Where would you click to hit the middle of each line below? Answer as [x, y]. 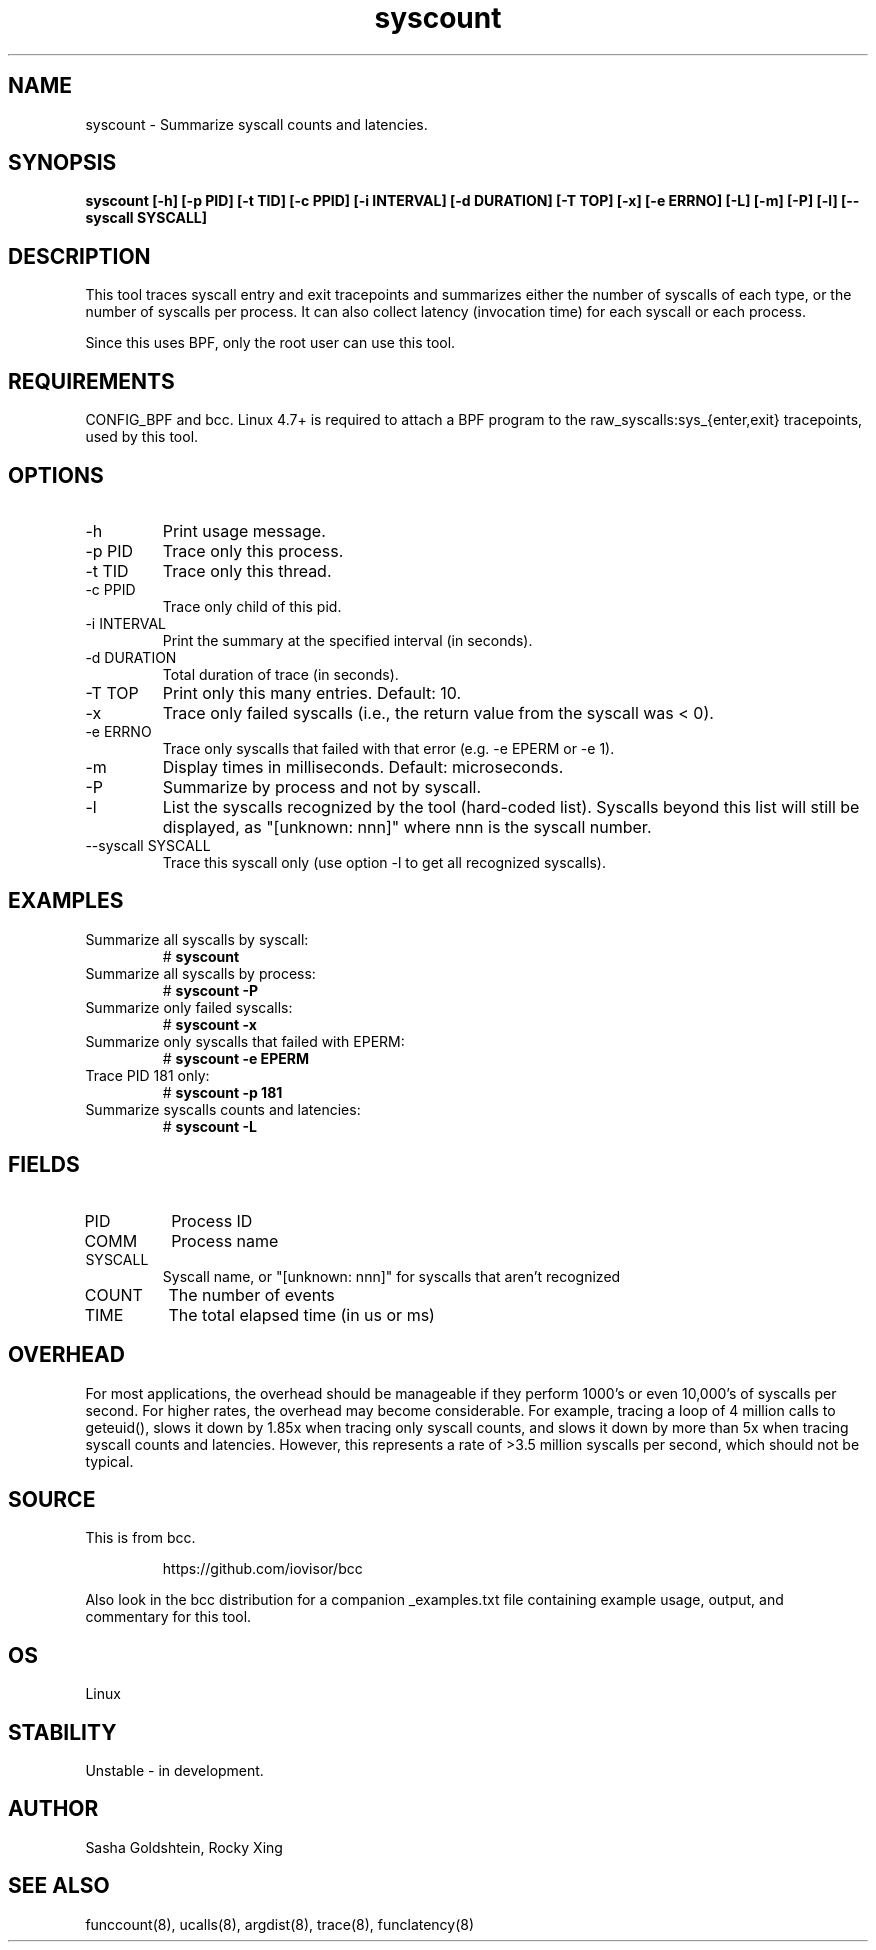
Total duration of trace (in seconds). [280, 674]
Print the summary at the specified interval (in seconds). [347, 640]
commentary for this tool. [168, 1617]
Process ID [212, 1220]
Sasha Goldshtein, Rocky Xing [184, 1847]
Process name [225, 1240]
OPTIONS [56, 475]
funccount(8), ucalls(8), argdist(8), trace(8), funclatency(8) [280, 1924]
